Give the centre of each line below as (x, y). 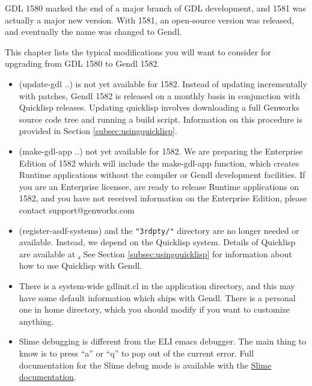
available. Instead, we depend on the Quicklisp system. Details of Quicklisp (157, 242)
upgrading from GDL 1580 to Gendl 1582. (82, 63)
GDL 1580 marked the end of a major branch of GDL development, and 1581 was (155, 8)
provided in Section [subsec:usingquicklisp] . (98, 131)
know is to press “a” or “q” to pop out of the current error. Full (136, 353)
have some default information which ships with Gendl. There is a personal (157, 297)
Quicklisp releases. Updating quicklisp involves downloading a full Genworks (159, 107)
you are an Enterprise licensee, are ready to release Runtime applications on (159, 186)
